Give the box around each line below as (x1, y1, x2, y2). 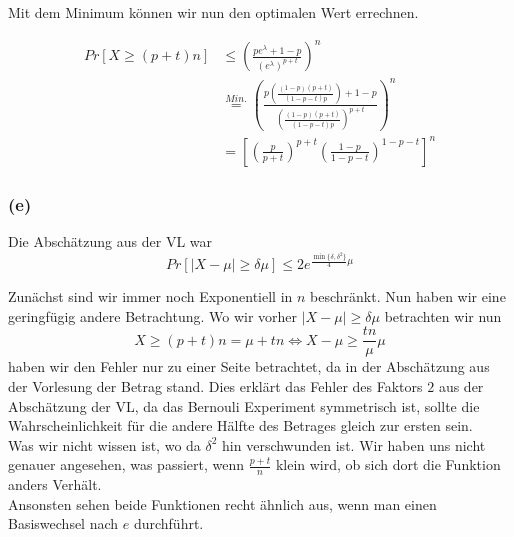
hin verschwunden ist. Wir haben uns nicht (222, 434, 486, 455)
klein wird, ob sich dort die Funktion (275, 454, 501, 475)
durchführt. (133, 513, 204, 534)
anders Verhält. (8, 474, 102, 495)
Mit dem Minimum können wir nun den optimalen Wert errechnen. (8, 2, 419, 22)
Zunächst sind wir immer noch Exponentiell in (8, 286, 293, 307)
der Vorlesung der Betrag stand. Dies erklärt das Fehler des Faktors (8, 376, 423, 396)
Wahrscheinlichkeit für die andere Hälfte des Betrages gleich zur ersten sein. (8, 415, 473, 436)
